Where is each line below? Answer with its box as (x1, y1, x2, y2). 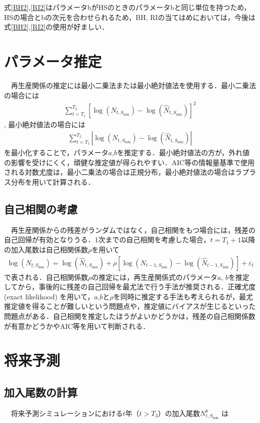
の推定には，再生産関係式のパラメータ (91, 271, 217, 282)
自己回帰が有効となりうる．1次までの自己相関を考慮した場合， (4, 234, 210, 245)
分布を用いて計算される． (10, 177, 95, 187)
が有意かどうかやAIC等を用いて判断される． (4, 320, 150, 331)
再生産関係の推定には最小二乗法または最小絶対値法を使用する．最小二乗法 (10, 80, 256, 90)
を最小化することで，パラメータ (4, 147, 108, 158)
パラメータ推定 (4, 51, 102, 71)
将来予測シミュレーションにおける (10, 407, 123, 418)
